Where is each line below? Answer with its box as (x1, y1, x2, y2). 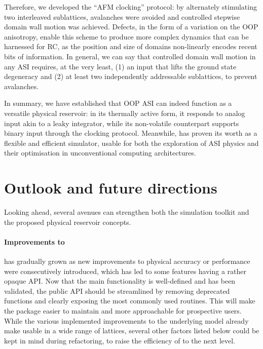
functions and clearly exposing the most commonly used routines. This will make (4, 295, 255, 306)
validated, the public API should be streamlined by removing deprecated (4, 285, 230, 296)
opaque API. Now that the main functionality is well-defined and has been (4, 276, 236, 286)
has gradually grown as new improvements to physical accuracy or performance (4, 256, 250, 266)
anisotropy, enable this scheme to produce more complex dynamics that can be (4, 31, 249, 42)
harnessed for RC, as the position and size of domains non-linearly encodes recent (4, 41, 257, 52)
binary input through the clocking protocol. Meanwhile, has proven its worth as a (4, 128, 257, 138)
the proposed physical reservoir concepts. (4, 216, 131, 227)
